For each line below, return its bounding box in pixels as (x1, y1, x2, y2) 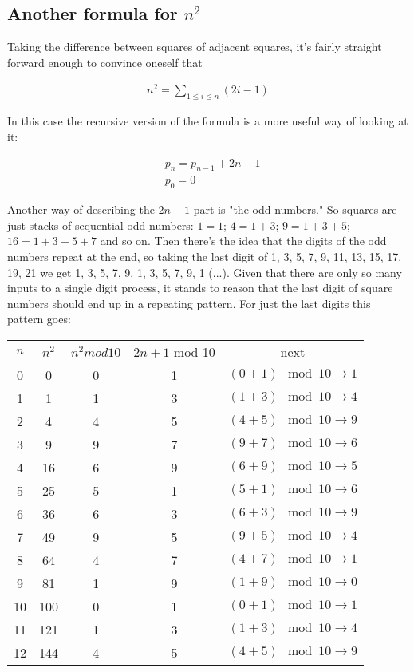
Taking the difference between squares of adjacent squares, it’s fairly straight (7, 38, 382, 55)
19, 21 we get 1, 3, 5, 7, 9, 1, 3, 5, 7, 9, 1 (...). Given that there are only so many (7, 263, 402, 280)
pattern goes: (7, 310, 71, 327)
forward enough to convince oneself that (7, 53, 203, 70)
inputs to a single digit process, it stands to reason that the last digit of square (7, 279, 393, 296)
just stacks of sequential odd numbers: (7, 216, 194, 233)
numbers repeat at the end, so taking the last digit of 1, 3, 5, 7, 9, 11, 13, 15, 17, (7, 247, 402, 264)
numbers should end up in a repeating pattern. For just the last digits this (7, 294, 371, 311)
